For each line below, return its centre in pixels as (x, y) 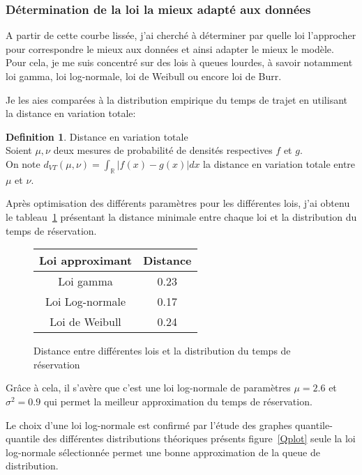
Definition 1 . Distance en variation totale (97, 136)
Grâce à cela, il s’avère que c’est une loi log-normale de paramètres (148, 388)
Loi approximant (86, 260)
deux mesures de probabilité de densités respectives (163, 150)
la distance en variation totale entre (279, 163)
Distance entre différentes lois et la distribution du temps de (162, 351)
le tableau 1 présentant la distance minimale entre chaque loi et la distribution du (181, 216)
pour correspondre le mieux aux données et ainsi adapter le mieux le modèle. (170, 48)
